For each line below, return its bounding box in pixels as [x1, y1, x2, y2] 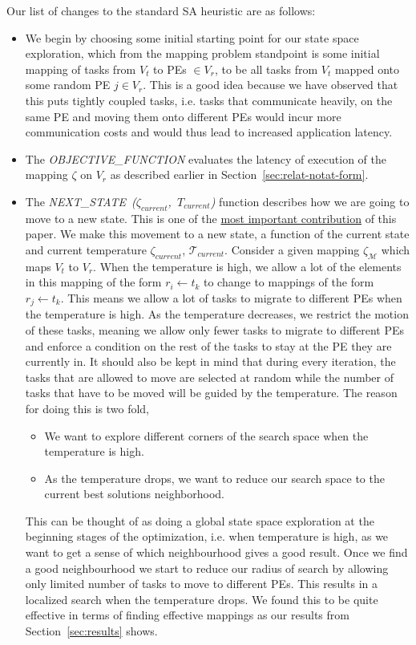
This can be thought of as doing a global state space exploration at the [25, 512, 374, 529]
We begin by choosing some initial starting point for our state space [25, 29, 359, 46]
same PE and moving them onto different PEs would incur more [25, 107, 341, 124]
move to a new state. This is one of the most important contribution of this [25, 209, 397, 226]
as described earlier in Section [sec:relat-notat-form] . [110, 166, 369, 183]
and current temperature [25, 241, 147, 258]
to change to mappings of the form [204, 274, 374, 290]
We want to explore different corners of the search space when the [44, 427, 369, 444]
